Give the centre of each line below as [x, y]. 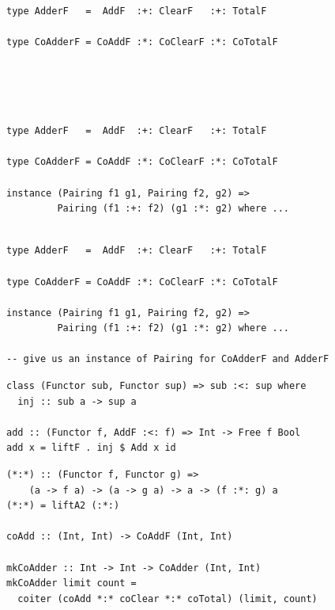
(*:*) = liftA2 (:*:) [63, 506]
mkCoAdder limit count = [72, 583]
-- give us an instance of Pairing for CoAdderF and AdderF [168, 359]
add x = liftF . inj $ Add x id [91, 448]
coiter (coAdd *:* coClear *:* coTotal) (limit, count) [167, 599]
